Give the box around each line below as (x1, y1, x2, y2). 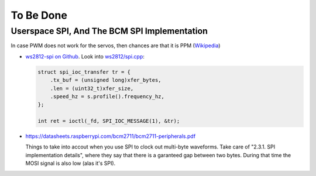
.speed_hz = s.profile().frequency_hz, (50, 93, 165, 99)
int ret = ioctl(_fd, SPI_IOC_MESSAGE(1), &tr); (37, 118, 180, 125)
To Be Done (11, 9, 67, 22)
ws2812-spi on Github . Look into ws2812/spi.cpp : (25, 53, 145, 60)
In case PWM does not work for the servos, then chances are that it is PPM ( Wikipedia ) (11, 42, 221, 49)
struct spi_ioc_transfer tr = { (37, 68, 131, 75)
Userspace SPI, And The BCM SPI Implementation (11, 26, 208, 36)
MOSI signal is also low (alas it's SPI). (25, 160, 116, 167)
